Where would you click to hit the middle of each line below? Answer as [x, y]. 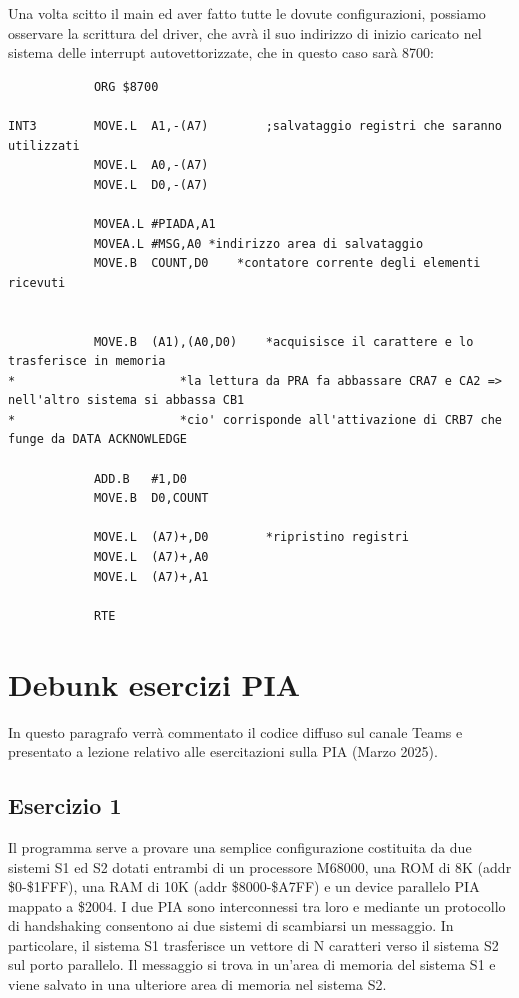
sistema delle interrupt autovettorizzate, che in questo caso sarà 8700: [221, 52]
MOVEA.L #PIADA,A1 [154, 223]
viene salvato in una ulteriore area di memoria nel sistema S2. [197, 984]
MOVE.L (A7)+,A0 [151, 557]
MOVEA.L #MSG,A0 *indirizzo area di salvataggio [258, 243]
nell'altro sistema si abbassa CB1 [126, 400]
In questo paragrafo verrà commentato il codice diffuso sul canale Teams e [235, 731]
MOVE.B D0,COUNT [151, 498]
